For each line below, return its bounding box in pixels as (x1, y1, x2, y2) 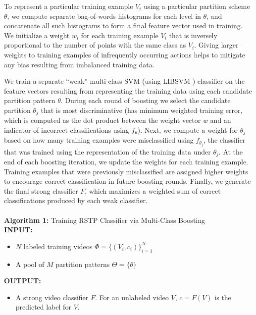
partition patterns (55, 259, 110, 269)
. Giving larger (194, 40, 239, 50)
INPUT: (4, 224, 33, 235)
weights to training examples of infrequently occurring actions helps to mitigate (4, 49, 245, 59)
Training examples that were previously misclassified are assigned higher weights (4, 166, 248, 176)
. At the (218, 146, 243, 157)
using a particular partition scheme (144, 1, 250, 11)
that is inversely (169, 30, 217, 40)
